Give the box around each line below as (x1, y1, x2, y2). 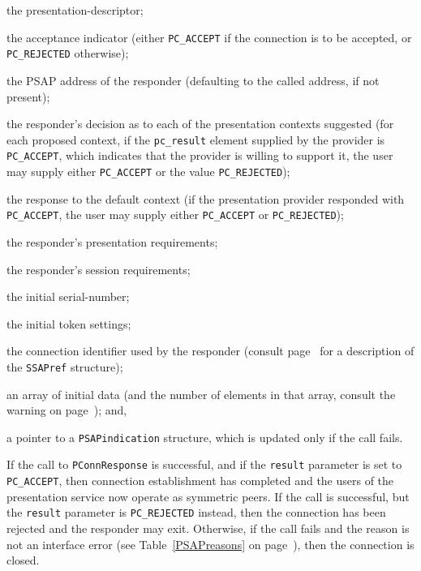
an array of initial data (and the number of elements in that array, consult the (6, 385, 396, 402)
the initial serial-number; (6, 288, 130, 305)
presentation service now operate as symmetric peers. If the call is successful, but (6, 487, 410, 504)
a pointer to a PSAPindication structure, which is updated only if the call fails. (6, 428, 403, 445)
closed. (6, 552, 40, 569)
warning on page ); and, (6, 401, 127, 419)
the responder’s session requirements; (6, 260, 191, 277)
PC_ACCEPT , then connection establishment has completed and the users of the (6, 472, 394, 489)
